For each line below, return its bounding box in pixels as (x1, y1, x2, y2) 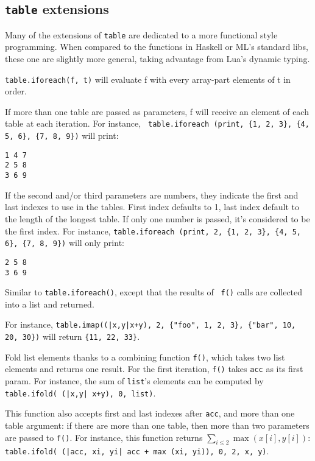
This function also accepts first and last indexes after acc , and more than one (5, 407, 295, 420)
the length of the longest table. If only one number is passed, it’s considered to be (5, 212, 310, 225)
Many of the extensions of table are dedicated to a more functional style (5, 28, 278, 41)
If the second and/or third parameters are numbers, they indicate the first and (5, 188, 299, 201)
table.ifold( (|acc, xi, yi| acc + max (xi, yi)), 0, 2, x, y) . (5, 445, 269, 457)
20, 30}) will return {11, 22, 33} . (5, 330, 140, 343)
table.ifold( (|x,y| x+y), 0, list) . (5, 386, 156, 399)
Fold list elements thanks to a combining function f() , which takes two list (5, 350, 285, 363)
